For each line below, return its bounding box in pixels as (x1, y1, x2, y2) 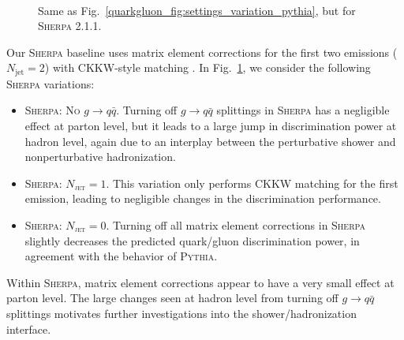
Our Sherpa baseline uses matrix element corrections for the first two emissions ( (6, 43, 398, 60)
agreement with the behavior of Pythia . (24, 248, 218, 264)
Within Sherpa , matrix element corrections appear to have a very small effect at (6, 274, 395, 290)
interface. (6, 320, 51, 337)
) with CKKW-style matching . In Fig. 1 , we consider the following (44, 59, 371, 76)
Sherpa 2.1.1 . (38, 17, 102, 34)
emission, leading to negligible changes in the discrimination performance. (24, 190, 381, 207)
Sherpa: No (24, 102, 80, 118)
